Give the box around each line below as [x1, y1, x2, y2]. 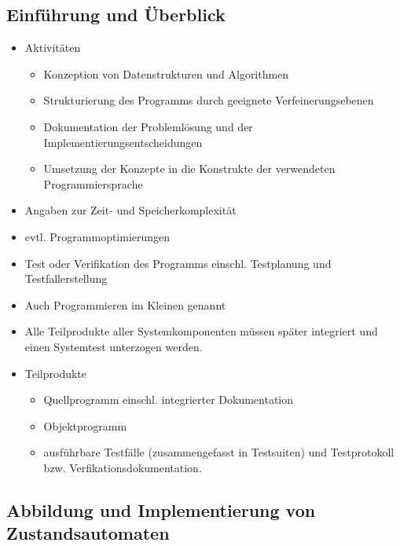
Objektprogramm [43, 417, 127, 434]
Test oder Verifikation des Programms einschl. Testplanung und [24, 255, 332, 271]
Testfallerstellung [24, 270, 108, 287]
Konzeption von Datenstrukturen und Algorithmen [43, 65, 289, 82]
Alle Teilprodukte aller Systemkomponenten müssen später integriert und [24, 323, 378, 339]
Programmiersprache [43, 175, 143, 192]
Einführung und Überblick [6, 2, 226, 27]
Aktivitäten [24, 39, 81, 56]
